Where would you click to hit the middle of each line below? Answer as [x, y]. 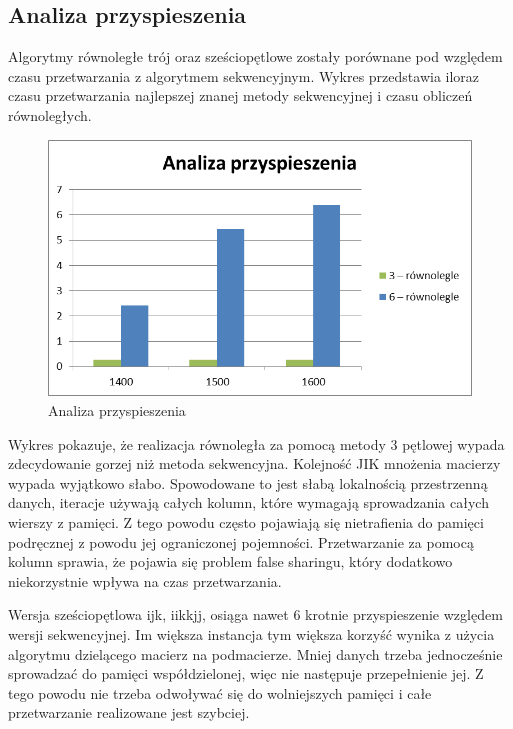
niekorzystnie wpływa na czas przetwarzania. [145, 580]
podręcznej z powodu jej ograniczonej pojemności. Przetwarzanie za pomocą [241, 541]
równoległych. [50, 114]
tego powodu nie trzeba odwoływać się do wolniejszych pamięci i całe [220, 692]
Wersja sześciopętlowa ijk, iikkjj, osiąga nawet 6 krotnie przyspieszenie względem [255, 614]
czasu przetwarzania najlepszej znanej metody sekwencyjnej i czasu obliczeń [240, 95]
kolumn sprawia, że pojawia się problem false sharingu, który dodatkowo [230, 561]
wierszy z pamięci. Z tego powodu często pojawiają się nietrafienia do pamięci [246, 522]
